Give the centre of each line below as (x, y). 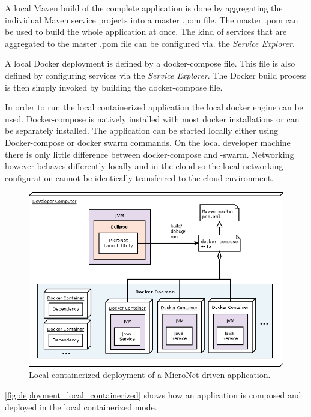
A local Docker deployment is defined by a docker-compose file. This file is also (150, 63)
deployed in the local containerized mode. (81, 406)
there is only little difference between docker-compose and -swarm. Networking (149, 154)
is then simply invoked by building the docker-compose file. (114, 87)
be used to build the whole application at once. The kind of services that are (146, 31)
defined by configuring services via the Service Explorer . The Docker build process (156, 75)
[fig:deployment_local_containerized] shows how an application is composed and (153, 395)
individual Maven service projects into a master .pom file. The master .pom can (152, 19)
